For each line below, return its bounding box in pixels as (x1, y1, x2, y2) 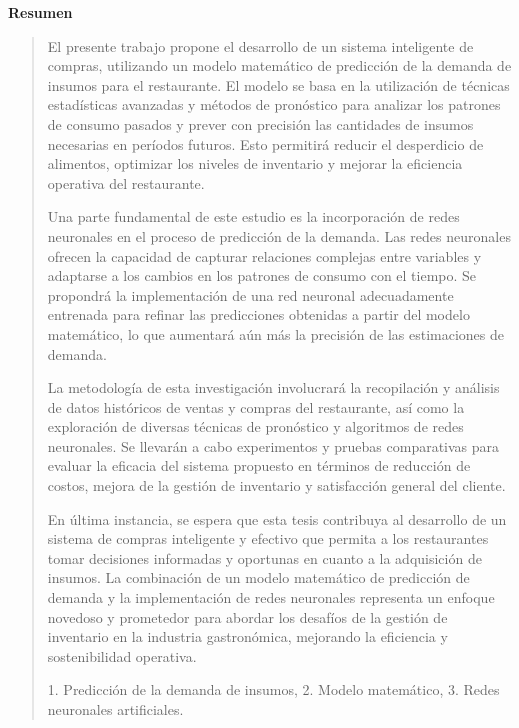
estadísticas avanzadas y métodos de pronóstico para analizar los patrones (47, 94, 501, 115)
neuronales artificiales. (47, 699, 184, 719)
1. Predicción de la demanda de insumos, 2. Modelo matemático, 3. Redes (47, 679, 500, 700)
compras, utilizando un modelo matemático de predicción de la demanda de (47, 55, 512, 76)
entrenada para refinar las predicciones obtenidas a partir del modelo (47, 304, 470, 325)
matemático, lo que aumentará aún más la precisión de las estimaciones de (47, 323, 504, 344)
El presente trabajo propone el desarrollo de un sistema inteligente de (47, 35, 474, 56)
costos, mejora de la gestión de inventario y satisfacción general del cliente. (47, 475, 506, 496)
